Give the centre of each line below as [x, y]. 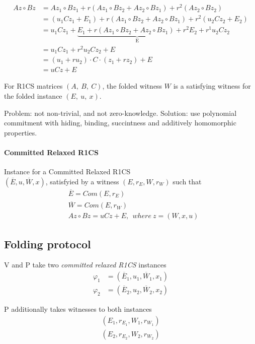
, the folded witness [132, 86]
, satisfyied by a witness [82, 181]
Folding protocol [48, 244]
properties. [21, 132]
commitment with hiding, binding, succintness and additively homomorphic [120, 123]
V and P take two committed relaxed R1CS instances [85, 265]
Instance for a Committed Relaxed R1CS [67, 171]
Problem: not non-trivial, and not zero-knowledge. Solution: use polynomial [120, 113]
